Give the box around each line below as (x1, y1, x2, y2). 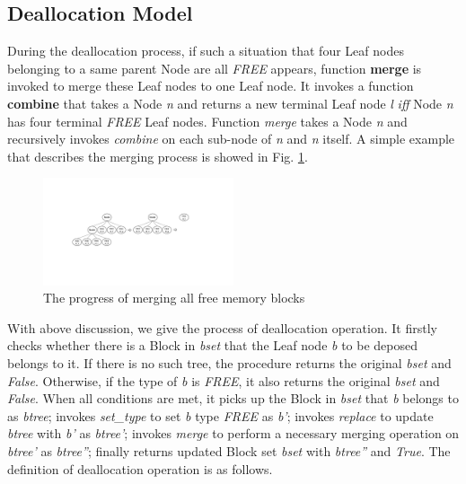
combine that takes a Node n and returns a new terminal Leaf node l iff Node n (7, 93, 453, 112)
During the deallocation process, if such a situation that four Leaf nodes (7, 41, 404, 60)
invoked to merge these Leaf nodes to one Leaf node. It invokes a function (7, 76, 414, 95)
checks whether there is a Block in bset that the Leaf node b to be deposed (7, 336, 418, 355)
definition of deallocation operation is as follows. (7, 459, 273, 478)
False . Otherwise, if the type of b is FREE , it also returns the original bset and (7, 371, 440, 390)
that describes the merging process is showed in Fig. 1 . (7, 146, 308, 165)
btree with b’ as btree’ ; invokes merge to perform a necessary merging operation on (7, 424, 460, 443)
